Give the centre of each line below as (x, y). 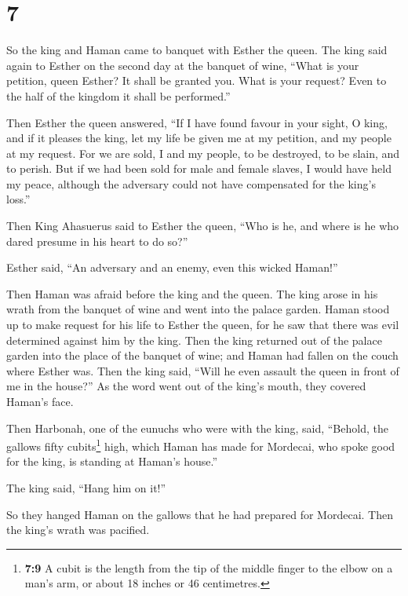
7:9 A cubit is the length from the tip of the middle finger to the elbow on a (209, 567)
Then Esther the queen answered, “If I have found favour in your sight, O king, (197, 122)
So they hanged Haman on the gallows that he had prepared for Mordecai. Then (200, 514)
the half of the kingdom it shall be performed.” (118, 95)
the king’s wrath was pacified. (78, 530)
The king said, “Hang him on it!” (86, 488)
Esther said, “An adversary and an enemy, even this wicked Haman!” (172, 267)
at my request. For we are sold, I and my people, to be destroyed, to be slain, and (203, 153)
